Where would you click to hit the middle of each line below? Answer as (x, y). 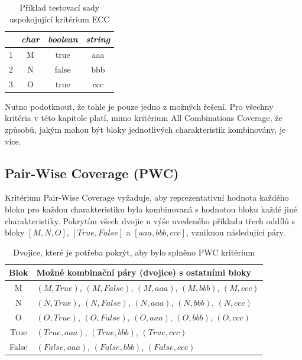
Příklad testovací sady (60, 7)
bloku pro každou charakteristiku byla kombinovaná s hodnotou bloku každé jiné (151, 209)
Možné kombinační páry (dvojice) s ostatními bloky (144, 272)
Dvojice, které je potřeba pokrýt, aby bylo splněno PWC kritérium (134, 252)
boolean (63, 39)
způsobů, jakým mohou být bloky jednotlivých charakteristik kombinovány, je (145, 129)
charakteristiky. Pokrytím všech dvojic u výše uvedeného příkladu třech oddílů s (150, 220)
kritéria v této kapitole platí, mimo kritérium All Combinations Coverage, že (144, 118)
